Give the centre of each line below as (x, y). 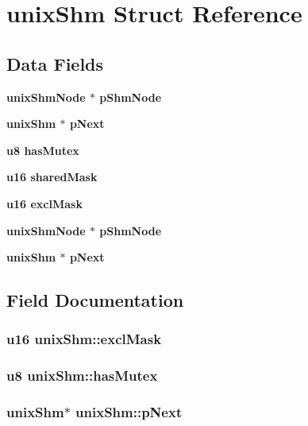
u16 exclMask (44, 203)
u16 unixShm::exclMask (84, 339)
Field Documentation (95, 300)
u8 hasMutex (43, 150)
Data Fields (55, 63)
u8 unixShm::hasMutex (82, 376)
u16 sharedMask (52, 177)
